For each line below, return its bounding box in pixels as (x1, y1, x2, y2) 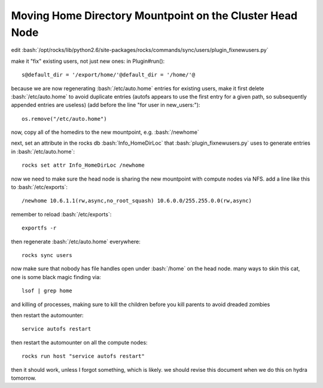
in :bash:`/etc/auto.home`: (11, 148, 75, 155)
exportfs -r (22, 225, 57, 231)
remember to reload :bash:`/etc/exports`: (11, 210, 112, 218)
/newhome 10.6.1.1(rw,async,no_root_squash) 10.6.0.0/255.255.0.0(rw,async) (22, 197, 252, 204)
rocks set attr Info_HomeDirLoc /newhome (22, 162, 145, 169)
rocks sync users (22, 252, 72, 258)
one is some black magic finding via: (11, 273, 101, 280)
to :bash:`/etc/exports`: (11, 184, 68, 191)
